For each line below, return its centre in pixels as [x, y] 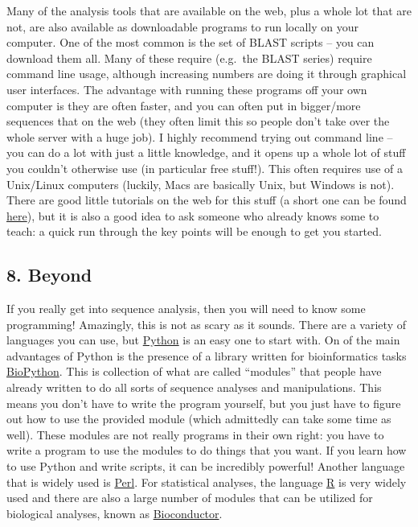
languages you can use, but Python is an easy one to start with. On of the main [203, 340]
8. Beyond [49, 275]
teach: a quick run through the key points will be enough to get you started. [194, 231]
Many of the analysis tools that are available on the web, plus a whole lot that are [209, 10]
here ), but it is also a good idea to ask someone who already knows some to [193, 215]
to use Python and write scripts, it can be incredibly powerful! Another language [206, 466]
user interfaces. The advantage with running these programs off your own [187, 89]
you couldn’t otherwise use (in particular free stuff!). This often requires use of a [205, 168]
